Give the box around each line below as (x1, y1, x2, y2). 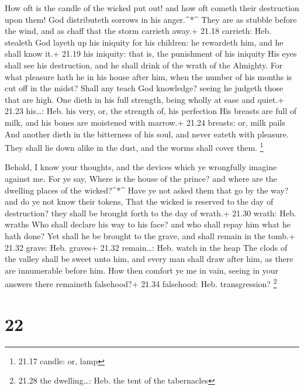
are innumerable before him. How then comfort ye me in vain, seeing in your (5, 264, 279, 276)
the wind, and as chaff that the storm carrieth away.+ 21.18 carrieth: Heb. (5, 25, 272, 37)
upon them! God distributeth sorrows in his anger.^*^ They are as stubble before (5, 13, 297, 25)
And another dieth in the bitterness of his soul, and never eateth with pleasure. (5, 127, 289, 140)
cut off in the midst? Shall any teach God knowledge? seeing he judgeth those (5, 82, 284, 94)
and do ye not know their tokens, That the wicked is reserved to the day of (5, 195, 274, 208)
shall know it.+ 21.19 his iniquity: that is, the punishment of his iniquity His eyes (5, 47, 297, 60)
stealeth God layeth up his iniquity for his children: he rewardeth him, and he (5, 36, 284, 48)
